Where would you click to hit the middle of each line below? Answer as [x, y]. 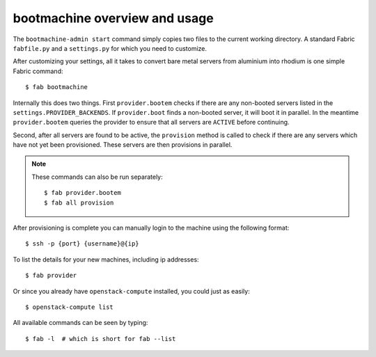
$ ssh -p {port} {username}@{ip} [82, 244]
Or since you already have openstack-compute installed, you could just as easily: [131, 291]
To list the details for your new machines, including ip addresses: [106, 259]
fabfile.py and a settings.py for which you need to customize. [110, 48]
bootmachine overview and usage [113, 18]
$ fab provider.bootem [83, 193]
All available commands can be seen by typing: [80, 323]
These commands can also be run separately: [97, 177]
